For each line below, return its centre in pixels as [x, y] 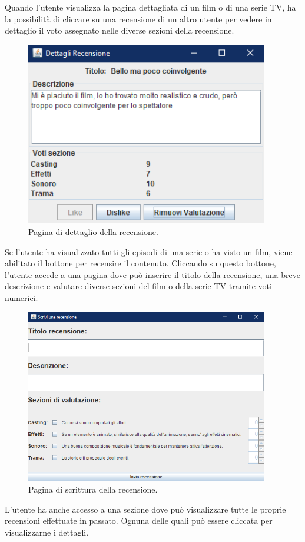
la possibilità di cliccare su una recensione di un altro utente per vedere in [138, 19]
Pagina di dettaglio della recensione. [93, 232]
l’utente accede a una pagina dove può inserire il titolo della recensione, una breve [152, 274]
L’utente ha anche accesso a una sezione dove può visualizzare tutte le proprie [145, 509]
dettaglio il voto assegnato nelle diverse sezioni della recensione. [120, 30]
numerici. [21, 298]
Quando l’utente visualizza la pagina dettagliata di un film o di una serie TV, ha [150, 7]
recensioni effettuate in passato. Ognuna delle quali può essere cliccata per [139, 520]
